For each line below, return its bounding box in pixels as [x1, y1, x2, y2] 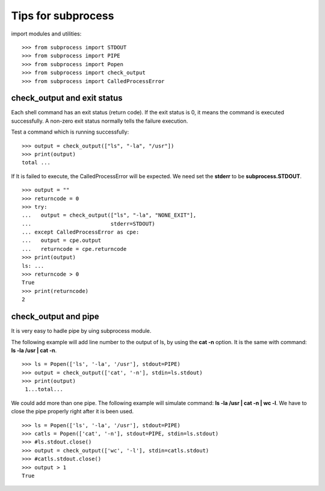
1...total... [25, 386, 63, 393]
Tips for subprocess [11, 9, 114, 22]
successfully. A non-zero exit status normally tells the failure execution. [11, 117, 188, 125]
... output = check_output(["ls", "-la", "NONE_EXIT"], [22, 212, 197, 219]
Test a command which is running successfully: [11, 128, 129, 135]
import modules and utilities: [11, 30, 82, 37]
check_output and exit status [11, 93, 123, 103]
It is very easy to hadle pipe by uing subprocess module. [11, 327, 152, 335]
